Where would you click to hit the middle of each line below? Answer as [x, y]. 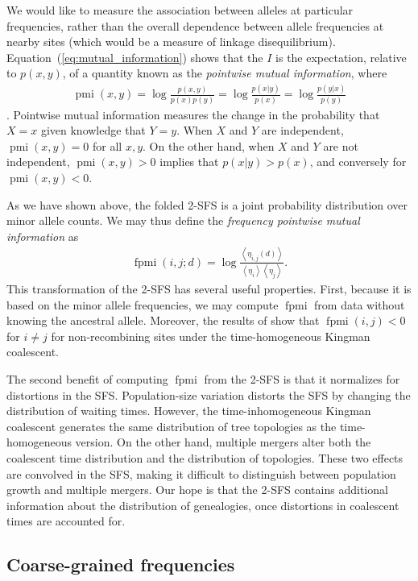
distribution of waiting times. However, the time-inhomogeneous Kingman [189, 411]
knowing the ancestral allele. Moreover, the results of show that [163, 320]
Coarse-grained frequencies [121, 564]
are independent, [302, 130]
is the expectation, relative [341, 57]
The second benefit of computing [87, 379]
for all [108, 145]
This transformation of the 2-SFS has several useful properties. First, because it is [209, 289]
